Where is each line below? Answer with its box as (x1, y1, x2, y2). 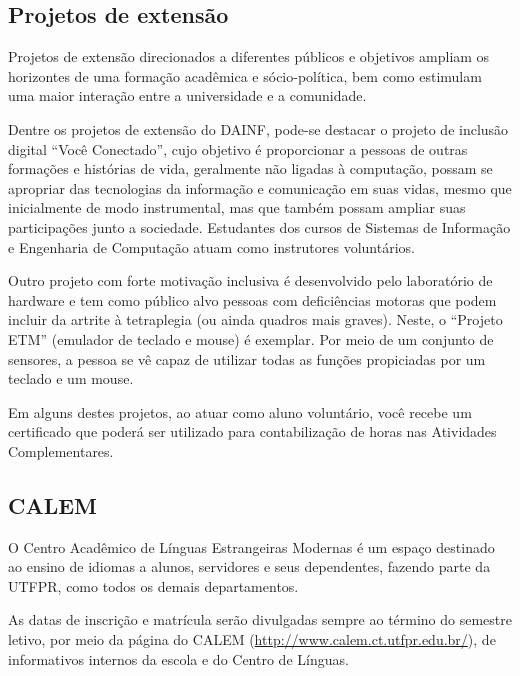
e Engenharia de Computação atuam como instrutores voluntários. (8, 236, 415, 257)
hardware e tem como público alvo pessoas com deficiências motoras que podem (8, 289, 497, 310)
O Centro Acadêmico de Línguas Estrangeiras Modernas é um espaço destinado (8, 536, 495, 557)
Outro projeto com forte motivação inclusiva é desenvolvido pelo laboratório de (8, 270, 493, 291)
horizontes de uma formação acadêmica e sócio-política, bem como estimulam (8, 65, 482, 86)
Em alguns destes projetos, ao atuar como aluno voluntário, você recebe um (8, 401, 472, 422)
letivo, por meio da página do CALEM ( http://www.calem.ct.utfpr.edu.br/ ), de (8, 629, 496, 650)
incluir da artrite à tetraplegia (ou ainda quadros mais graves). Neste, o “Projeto (8, 309, 503, 330)
